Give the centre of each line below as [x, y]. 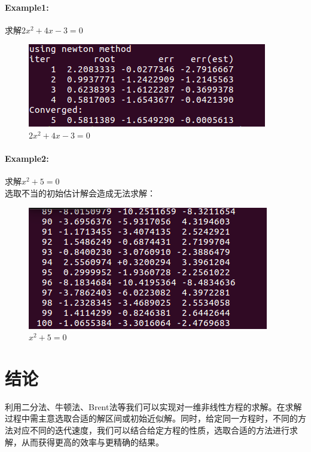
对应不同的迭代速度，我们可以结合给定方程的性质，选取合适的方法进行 [151, 430]
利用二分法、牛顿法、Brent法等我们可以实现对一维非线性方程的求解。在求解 [153, 406]
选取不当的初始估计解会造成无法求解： [80, 193]
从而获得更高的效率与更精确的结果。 [92, 442]
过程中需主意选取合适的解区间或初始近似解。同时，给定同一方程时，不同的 [151, 418]
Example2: [27, 159]
